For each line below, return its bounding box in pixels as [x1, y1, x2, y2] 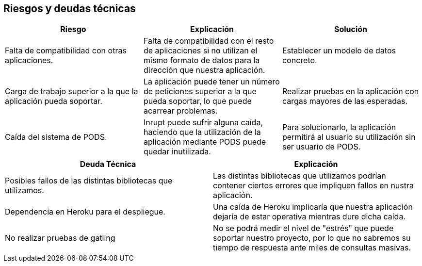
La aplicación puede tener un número [143, 77, 280, 87]
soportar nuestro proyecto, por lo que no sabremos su [213, 233, 411, 243]
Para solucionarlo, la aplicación [282, 122, 396, 133]
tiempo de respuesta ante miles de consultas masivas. [213, 243, 411, 253]
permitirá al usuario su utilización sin [282, 132, 416, 142]
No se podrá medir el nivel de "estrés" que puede [213, 223, 394, 233]
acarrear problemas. [143, 106, 218, 116]
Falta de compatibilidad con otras [5, 46, 127, 56]
